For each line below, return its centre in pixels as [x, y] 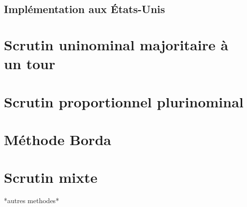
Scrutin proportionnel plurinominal [124, 101]
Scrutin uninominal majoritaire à [116, 44]
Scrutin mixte [51, 177]
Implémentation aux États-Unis [85, 9]
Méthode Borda [58, 139]
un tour [30, 64]
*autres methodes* [32, 200]
